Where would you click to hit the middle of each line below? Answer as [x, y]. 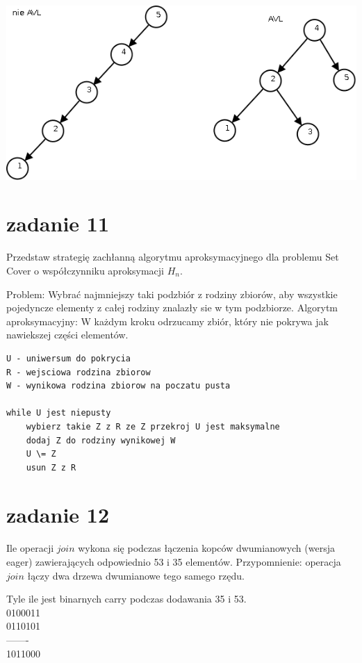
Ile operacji [30, 548]
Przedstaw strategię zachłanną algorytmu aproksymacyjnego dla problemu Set [173, 257]
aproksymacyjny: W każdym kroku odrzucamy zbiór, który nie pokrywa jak [167, 321]
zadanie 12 [58, 515]
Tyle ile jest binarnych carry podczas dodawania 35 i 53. [126, 599]
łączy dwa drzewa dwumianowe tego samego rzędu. [136, 575]
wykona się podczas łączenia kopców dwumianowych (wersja [206, 548]
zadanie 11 [58, 223]
